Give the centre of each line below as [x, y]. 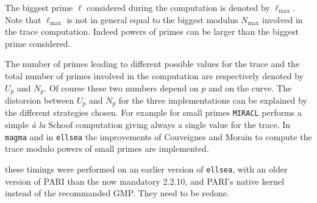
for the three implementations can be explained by [213, 100]
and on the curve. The [250, 87]
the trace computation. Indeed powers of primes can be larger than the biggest [152, 31]
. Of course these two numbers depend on [121, 87]
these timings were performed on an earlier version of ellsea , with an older [146, 169]
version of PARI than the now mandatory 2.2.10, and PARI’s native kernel [145, 181]
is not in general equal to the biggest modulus [152, 19]
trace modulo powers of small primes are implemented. [107, 148]
